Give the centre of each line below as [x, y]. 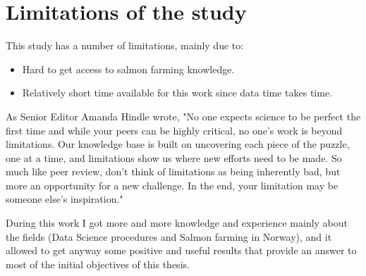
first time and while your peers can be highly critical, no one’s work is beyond [174, 130]
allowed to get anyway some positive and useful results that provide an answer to [181, 250]
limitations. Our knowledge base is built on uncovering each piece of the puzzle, [178, 144]
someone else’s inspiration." [65, 199]
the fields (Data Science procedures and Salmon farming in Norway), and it [169, 236]
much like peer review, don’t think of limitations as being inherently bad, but [173, 171]
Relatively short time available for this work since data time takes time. [177, 93]
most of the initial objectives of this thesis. [98, 264]
